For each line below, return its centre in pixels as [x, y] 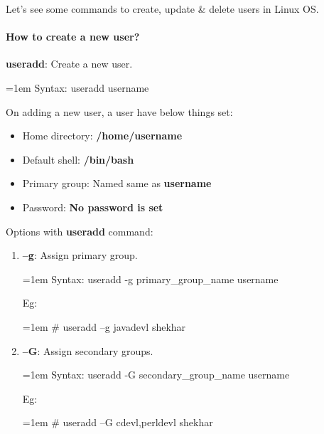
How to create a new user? [73, 37]
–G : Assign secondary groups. [88, 350]
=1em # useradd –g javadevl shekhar [104, 326]
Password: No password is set [93, 207]
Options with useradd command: [80, 231]
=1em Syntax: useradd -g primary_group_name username [150, 279]
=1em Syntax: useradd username [77, 87]
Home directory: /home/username [102, 136]
